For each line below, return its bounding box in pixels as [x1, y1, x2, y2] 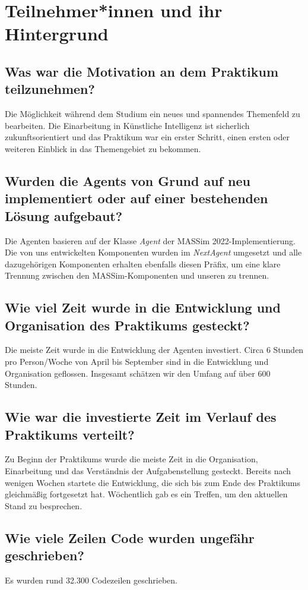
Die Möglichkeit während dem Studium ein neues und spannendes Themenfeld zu [5, 108, 300, 120]
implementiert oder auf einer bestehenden [5, 189, 268, 207]
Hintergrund [5, 21, 109, 46]
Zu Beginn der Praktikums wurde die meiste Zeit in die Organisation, [5, 453, 258, 465]
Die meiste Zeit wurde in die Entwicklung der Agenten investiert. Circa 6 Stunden [5, 343, 304, 356]
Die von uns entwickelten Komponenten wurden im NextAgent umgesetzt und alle [5, 246, 302, 258]
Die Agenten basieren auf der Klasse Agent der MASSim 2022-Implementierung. [5, 234, 296, 247]
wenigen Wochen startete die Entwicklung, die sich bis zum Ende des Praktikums [5, 476, 301, 488]
